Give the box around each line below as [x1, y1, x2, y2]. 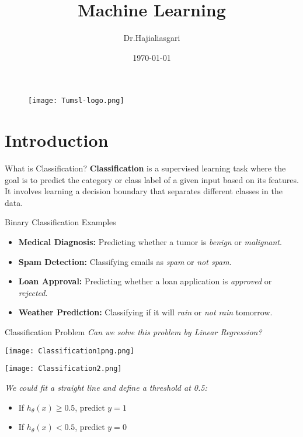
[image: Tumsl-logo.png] [28, 97, 124, 105]
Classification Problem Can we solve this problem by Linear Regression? [5, 326, 262, 338]
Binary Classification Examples [5, 216, 116, 228]
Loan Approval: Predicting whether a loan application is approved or [18, 275, 272, 287]
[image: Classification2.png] [5, 364, 122, 373]
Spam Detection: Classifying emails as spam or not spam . [18, 255, 232, 267]
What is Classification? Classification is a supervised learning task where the [5, 162, 286, 174]
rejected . [18, 286, 48, 298]
